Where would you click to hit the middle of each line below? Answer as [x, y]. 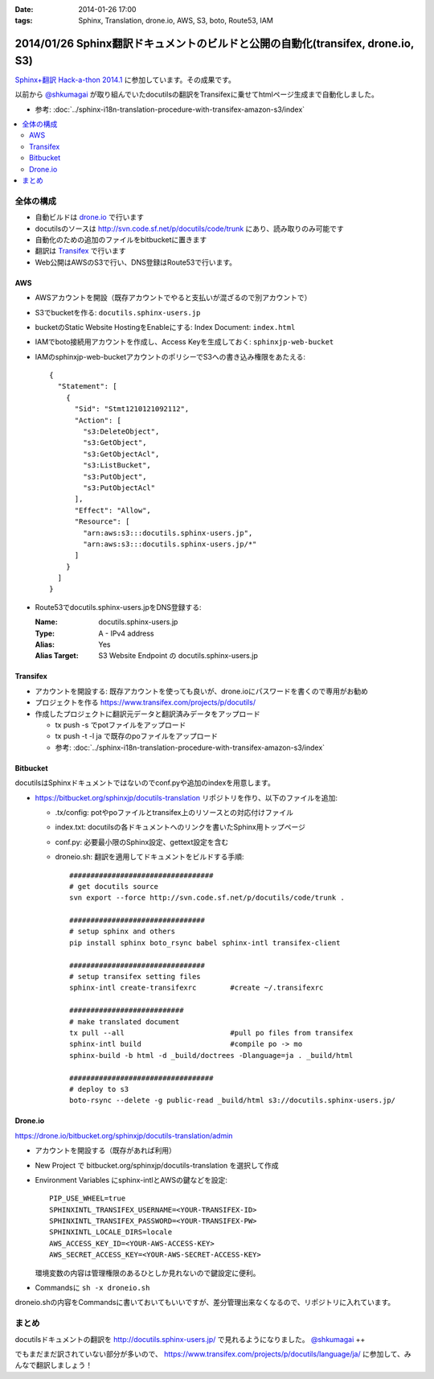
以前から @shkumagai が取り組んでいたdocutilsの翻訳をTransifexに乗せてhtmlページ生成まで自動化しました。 [197, 95]
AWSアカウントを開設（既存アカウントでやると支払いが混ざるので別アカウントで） [173, 298]
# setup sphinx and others [123, 932]
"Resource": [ [102, 522]
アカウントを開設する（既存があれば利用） [105, 1151]
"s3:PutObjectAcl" [119, 488]
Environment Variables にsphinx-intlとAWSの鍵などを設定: [131, 1179]
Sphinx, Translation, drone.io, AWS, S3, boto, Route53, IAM [176, 21]
